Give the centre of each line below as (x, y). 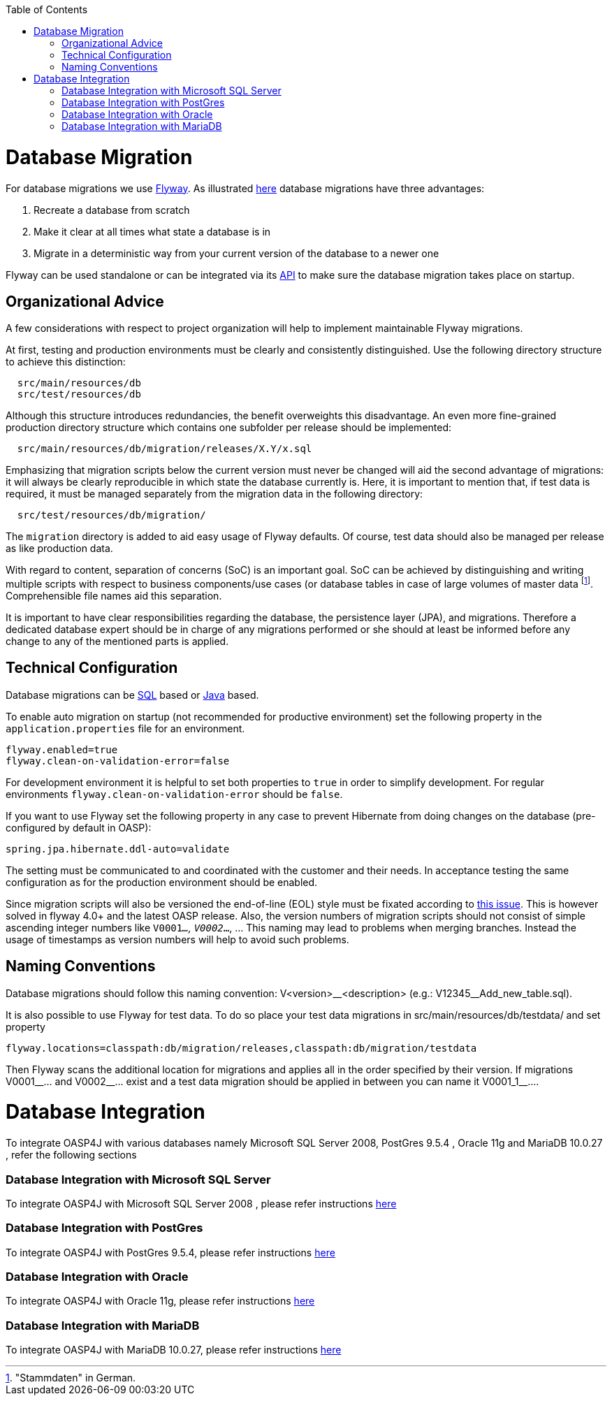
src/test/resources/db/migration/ (111, 515)
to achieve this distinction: (66, 362)
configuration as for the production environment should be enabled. (162, 882)
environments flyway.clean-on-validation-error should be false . (174, 794)
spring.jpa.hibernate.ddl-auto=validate (118, 849)
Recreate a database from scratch (112, 210)
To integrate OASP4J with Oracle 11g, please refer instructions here (160, 1301)
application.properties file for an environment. (125, 728)
